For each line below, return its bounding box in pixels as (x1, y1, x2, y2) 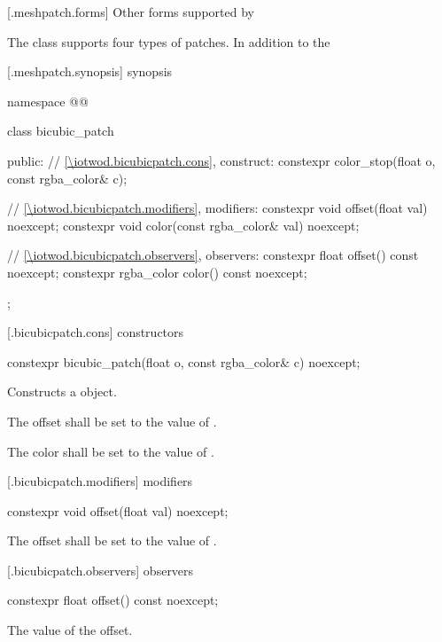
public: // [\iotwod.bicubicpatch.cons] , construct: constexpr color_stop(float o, (7, 151, 436, 169)
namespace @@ (7, 91, 89, 110)
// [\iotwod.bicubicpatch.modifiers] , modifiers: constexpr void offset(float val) (7, 199, 428, 217)
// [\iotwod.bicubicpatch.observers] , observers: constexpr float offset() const (7, 246, 419, 264)
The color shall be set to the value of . (7, 442, 214, 460)
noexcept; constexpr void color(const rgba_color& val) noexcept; (7, 215, 360, 234)
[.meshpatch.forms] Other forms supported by (7, 3, 254, 20)
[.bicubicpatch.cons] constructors (7, 323, 184, 341)
